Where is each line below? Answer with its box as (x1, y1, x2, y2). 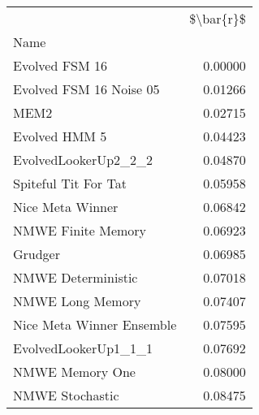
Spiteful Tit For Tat (13, 174, 127, 192)
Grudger (13, 244, 61, 263)
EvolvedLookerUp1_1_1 (13, 339, 153, 357)
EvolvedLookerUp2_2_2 (13, 150, 153, 169)
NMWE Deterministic (13, 268, 138, 287)
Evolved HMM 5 (13, 127, 107, 145)
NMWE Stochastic (13, 386, 119, 404)
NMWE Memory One (13, 362, 136, 381)
